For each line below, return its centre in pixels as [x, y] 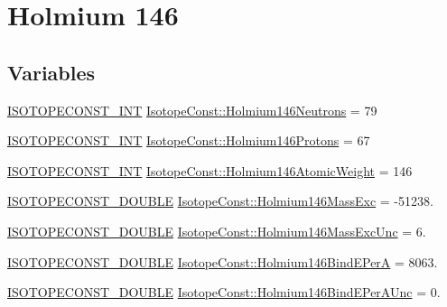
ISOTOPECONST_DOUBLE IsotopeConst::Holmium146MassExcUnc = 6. [217, 231]
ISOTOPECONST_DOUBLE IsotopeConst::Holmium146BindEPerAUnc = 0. [224, 292]
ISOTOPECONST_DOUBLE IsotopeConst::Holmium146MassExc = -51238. [220, 201]
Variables [51, 72]
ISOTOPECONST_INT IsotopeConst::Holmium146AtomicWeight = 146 [210, 170]
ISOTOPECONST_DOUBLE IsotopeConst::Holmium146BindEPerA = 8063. [223, 261]
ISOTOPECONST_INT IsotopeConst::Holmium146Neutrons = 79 [192, 110]
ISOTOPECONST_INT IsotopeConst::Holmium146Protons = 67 [189, 140]
